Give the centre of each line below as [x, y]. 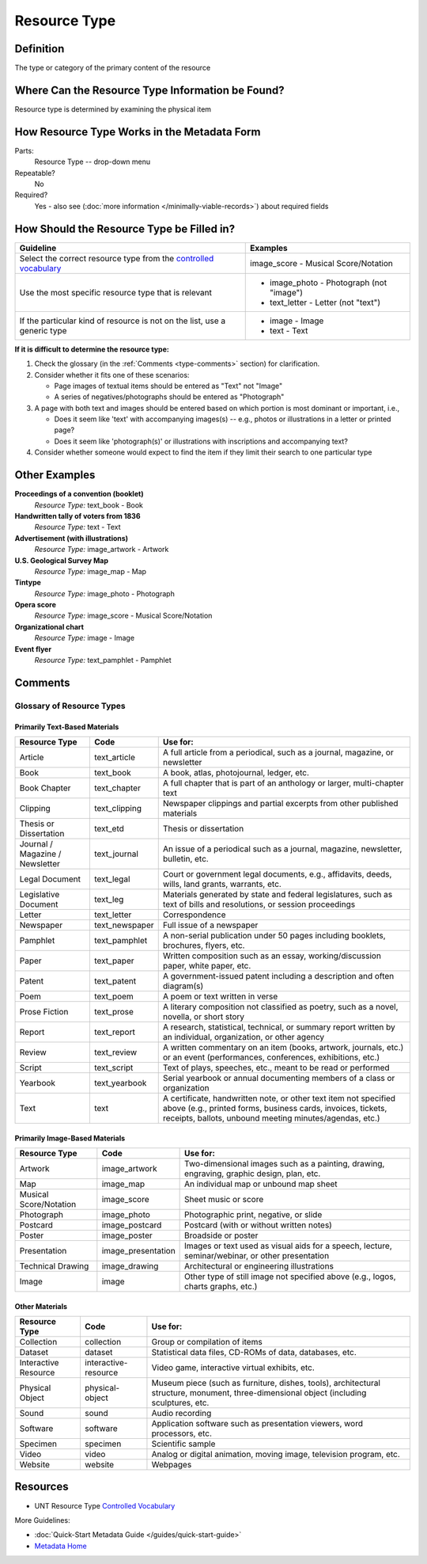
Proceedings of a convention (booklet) [79, 494]
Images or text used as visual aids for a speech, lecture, [288, 1246]
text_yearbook [120, 1083]
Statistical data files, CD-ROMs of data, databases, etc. [254, 1352]
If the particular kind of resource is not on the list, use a [122, 321]
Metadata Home [60, 1546]
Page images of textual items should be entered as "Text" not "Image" [168, 386]
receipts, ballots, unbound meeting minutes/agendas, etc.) [271, 1118]
